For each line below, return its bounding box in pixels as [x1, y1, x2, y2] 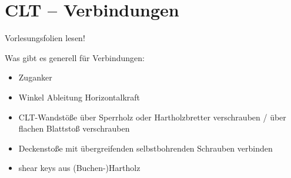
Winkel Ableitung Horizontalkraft [18, 90, 141, 103]
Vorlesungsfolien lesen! [5, 32, 85, 44]
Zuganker [18, 71, 52, 83]
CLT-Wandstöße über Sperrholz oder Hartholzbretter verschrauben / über [18, 110, 286, 123]
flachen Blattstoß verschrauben [18, 122, 130, 135]
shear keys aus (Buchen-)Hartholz [18, 162, 141, 174]
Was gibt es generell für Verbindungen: [5, 51, 145, 63]
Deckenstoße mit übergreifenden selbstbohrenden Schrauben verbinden [18, 142, 273, 154]
